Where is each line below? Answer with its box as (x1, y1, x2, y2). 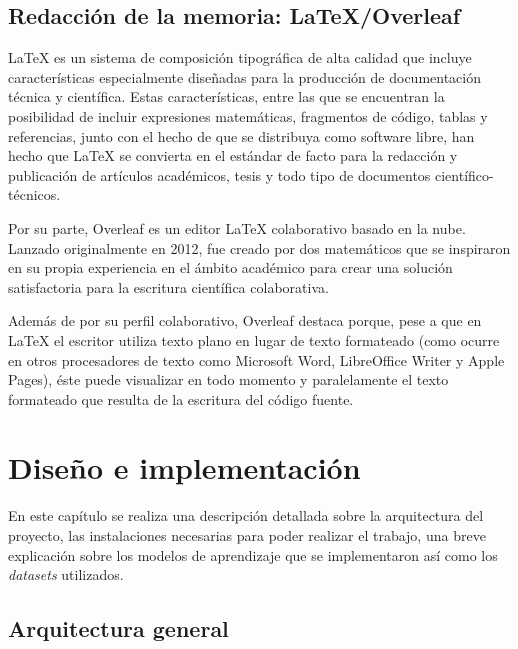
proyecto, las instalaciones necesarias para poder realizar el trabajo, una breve (8, 525, 486, 546)
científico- (435, 164, 494, 185)
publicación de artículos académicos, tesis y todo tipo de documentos (8, 164, 431, 185)
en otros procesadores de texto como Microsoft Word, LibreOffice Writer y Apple (8, 349, 505, 370)
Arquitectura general (8, 613, 229, 644)
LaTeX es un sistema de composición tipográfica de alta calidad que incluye (8, 47, 472, 68)
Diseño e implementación (8, 447, 361, 488)
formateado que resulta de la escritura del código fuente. (8, 388, 354, 409)
